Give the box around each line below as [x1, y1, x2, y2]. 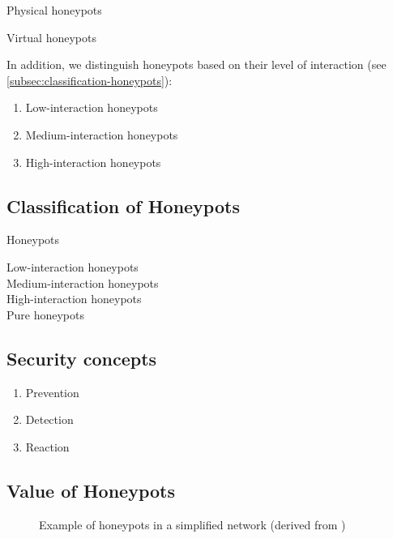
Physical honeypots [6, 2, 102, 18]
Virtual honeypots [6, 28, 96, 45]
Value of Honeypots [6, 477, 175, 503]
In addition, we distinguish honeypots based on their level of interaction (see [6, 56, 387, 73]
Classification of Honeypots [6, 193, 240, 218]
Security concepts [6, 345, 157, 370]
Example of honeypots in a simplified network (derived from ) [39, 515, 346, 533]
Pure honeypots [6, 306, 84, 323]
